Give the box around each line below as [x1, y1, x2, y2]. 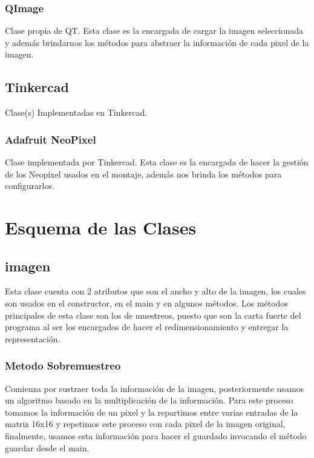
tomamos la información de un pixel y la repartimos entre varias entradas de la [5, 405, 298, 418]
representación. [5, 332, 61, 345]
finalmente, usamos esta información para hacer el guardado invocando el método [5, 429, 307, 442]
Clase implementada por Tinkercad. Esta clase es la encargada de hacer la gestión [5, 156, 309, 168]
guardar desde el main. [5, 441, 90, 454]
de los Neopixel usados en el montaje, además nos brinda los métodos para [5, 167, 282, 180]
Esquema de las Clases [5, 214, 197, 239]
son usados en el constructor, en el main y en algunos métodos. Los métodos [5, 296, 288, 309]
